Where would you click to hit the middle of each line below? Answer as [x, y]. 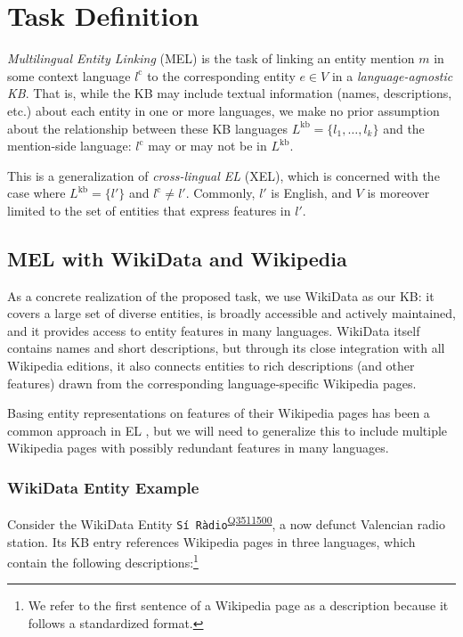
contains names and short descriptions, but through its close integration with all [226, 348]
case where [37, 193]
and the [404, 128]
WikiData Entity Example [103, 487]
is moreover [398, 193]
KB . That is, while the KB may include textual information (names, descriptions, [230, 93]
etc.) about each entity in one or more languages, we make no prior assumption [223, 110]
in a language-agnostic [392, 75]
